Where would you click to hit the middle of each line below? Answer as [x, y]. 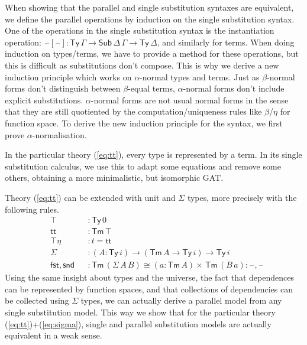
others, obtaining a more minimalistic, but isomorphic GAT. [114, 178]
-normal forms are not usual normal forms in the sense [190, 100]
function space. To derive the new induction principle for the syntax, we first [144, 123]
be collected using [37, 300]
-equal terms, [151, 88]
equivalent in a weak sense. [54, 335]
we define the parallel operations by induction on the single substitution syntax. [150, 19]
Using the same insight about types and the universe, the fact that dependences [149, 277]
